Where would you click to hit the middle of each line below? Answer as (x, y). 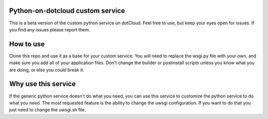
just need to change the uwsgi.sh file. (48, 110)
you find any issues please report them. (50, 29)
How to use (27, 44)
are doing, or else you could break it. (47, 70)
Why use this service (42, 84)
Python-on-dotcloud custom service (67, 11)
